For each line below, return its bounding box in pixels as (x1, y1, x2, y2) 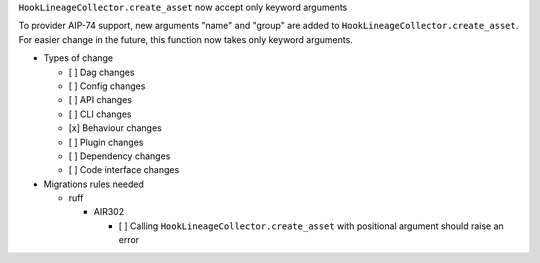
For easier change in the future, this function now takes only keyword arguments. (18, 33, 354, 45)
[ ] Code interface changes (68, 164, 180, 176)
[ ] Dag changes (68, 66, 135, 78)
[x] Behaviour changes (68, 122, 162, 134)
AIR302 (93, 206, 125, 218)
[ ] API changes (68, 94, 132, 106)
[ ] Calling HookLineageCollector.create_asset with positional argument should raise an (118, 220, 504, 232)
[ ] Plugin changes (68, 136, 144, 148)
